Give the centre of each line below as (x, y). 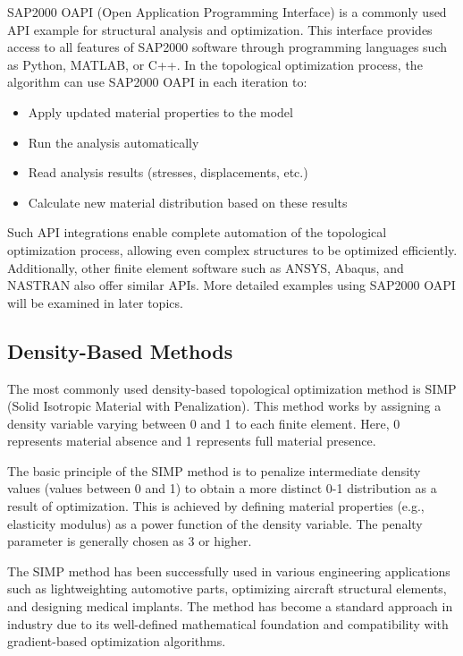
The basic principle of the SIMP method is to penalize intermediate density (214, 470)
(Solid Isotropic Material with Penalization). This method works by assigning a (224, 406)
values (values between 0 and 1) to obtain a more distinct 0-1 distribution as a (222, 488)
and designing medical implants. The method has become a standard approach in (230, 606)
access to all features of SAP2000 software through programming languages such (227, 47)
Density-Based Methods (120, 350)
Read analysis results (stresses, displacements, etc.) (168, 172)
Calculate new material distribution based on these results (188, 202)
